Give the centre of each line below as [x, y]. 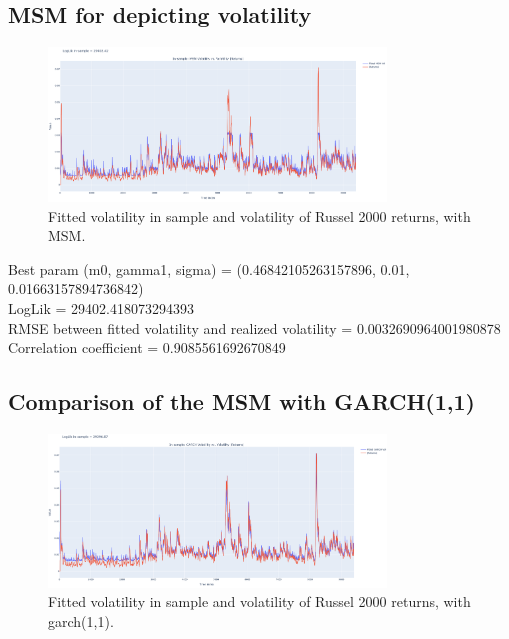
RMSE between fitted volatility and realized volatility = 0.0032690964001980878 [254, 327]
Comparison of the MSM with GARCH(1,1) [241, 401]
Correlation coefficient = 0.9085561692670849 [147, 347]
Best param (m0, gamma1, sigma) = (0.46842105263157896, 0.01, [209, 268]
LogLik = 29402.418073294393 [101, 308]
